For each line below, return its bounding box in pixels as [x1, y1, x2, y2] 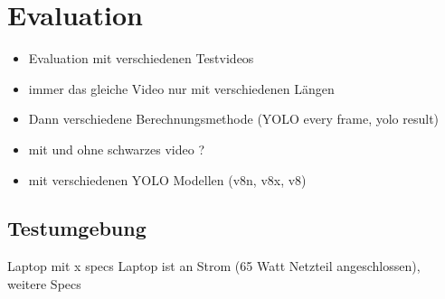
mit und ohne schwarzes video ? [28, 139, 205, 158]
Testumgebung [7, 214, 147, 242]
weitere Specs [7, 274, 81, 293]
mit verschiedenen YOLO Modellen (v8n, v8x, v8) [28, 170, 307, 189]
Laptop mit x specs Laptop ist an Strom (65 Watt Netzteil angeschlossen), [7, 257, 421, 276]
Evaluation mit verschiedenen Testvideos [28, 49, 254, 68]
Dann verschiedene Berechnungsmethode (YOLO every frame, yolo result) [28, 109, 440, 128]
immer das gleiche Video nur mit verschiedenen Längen [28, 79, 335, 98]
